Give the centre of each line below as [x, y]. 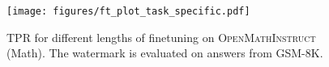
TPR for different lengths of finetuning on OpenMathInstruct [161, 37]
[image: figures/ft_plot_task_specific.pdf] [128, 11]
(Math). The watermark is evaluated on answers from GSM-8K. [165, 53]
